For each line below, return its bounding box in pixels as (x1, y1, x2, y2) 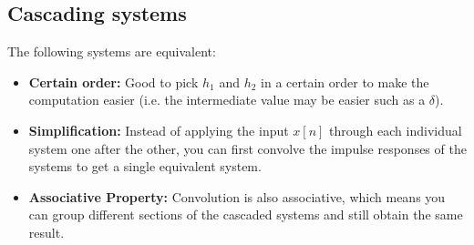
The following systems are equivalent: (7, 42, 216, 61)
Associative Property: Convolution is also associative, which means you (28, 187, 446, 206)
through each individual (329, 120, 462, 139)
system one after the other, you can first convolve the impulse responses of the (28, 138, 467, 158)
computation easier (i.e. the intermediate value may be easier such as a (28, 90, 426, 109)
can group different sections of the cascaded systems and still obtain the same (28, 205, 463, 224)
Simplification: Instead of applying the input (28, 120, 289, 139)
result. (28, 222, 65, 241)
